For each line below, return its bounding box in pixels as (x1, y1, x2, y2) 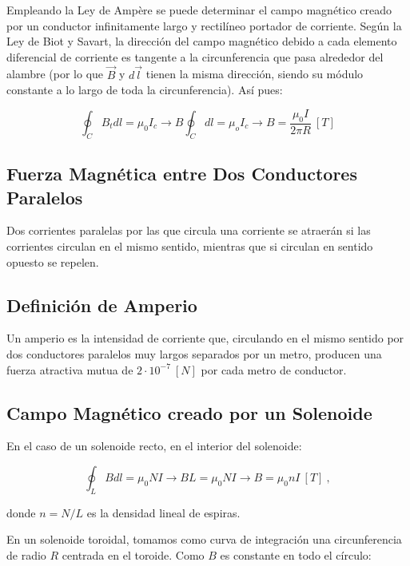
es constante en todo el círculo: (220, 546, 372, 563)
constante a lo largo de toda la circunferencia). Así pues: (6, 81, 283, 98)
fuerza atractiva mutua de (6, 361, 133, 378)
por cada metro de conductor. (201, 361, 347, 378)
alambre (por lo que (6, 65, 104, 82)
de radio (6, 546, 46, 563)
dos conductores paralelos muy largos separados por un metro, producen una (6, 345, 382, 362)
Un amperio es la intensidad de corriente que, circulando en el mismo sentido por (6, 330, 404, 346)
